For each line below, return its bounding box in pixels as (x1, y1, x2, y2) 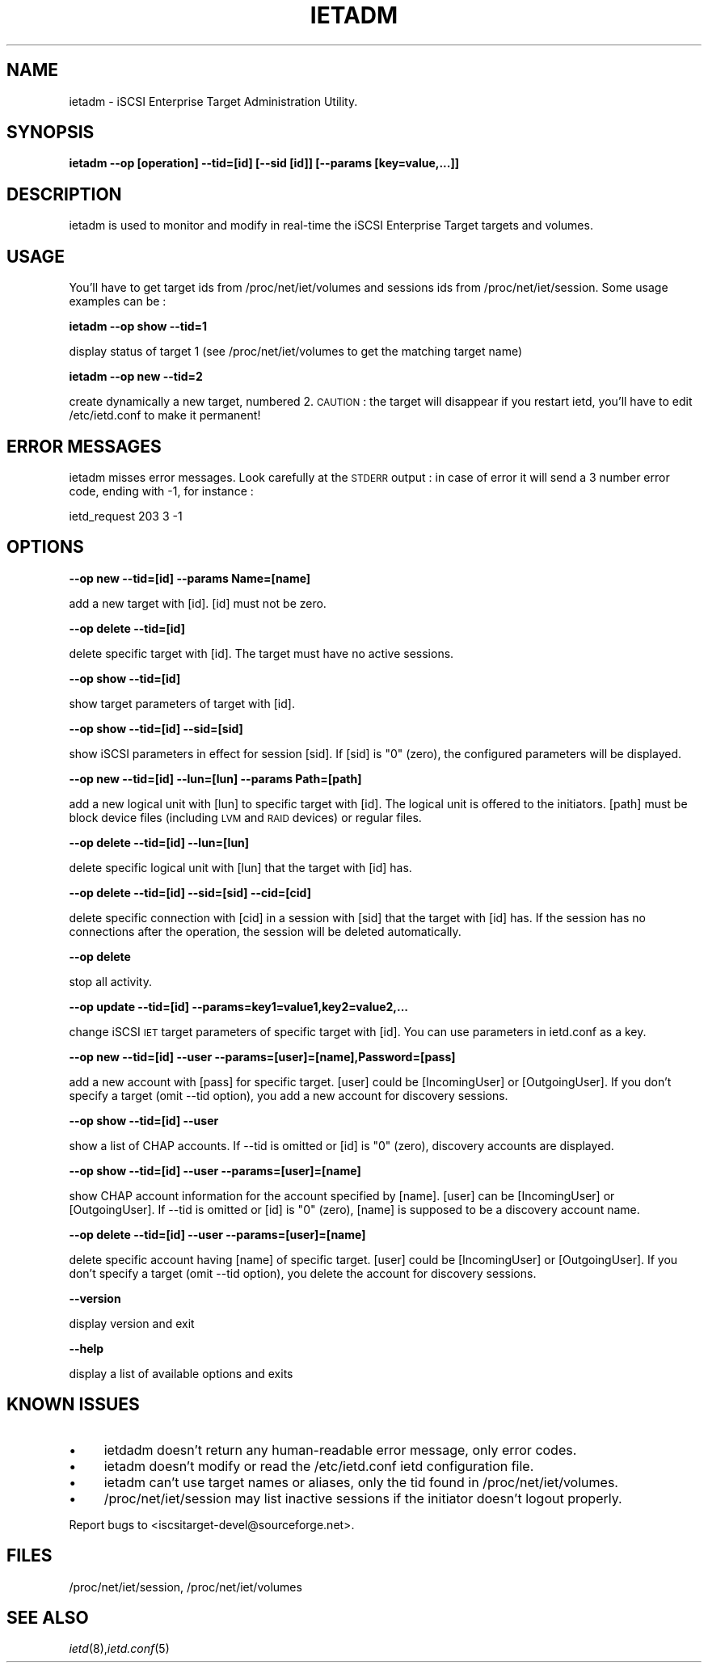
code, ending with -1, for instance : (69, 483, 254, 498)
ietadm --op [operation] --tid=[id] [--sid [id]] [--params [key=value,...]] (69, 156, 460, 171)
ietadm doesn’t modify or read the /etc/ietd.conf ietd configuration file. (103, 1457, 534, 1474)
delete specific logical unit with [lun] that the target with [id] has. (69, 860, 412, 875)
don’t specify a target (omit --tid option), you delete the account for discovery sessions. (69, 1266, 537, 1280)
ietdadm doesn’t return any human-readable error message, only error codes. (103, 1441, 577, 1458)
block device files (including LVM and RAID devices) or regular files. (69, 810, 422, 824)
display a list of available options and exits (69, 1366, 293, 1380)
